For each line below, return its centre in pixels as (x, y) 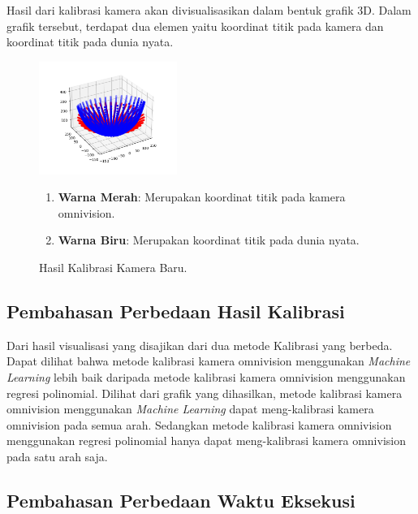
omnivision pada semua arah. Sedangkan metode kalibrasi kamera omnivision (199, 424)
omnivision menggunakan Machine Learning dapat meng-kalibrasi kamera (190, 409)
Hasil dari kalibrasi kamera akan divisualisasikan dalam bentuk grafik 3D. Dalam (209, 10)
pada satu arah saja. (57, 456)
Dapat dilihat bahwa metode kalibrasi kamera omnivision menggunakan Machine (209, 361)
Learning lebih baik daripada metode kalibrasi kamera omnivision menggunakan (206, 376)
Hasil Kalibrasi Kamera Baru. (113, 267)
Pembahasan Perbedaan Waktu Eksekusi (181, 500)
